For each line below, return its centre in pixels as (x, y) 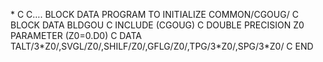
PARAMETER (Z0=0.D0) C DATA (76, 35)
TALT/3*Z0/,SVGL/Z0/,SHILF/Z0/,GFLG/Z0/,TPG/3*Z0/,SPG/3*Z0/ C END (162, 46)
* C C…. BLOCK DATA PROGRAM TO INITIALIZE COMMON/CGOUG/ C (154, 14)
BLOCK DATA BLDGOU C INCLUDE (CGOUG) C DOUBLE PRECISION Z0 (157, 25)
